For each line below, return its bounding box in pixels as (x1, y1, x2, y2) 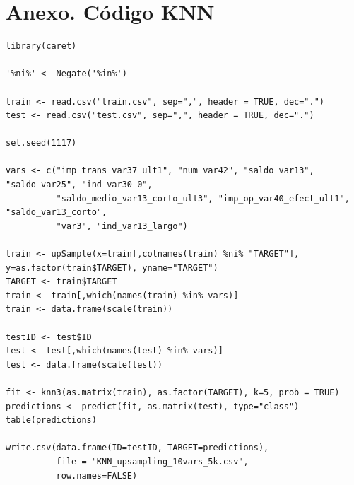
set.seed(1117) (6, 138, 77, 148)
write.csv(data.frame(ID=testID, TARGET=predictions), (6, 443, 269, 453)
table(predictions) (6, 415, 97, 426)
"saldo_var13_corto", (6, 207, 107, 218)
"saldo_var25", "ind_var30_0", (6, 180, 153, 190)
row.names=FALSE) (56, 470, 138, 481)
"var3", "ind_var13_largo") (56, 221, 188, 231)
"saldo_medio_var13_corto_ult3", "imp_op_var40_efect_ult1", (56, 193, 350, 204)
